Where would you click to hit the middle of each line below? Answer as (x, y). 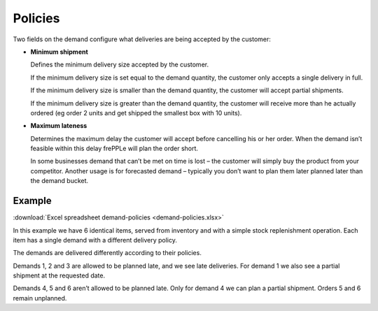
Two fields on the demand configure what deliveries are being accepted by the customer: (142, 39)
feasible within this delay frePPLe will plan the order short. (114, 149)
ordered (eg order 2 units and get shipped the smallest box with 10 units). (136, 113)
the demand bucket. (59, 181)
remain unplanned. (40, 298)
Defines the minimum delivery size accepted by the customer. (120, 65)
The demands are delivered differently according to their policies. (107, 253)
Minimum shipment (59, 52)
